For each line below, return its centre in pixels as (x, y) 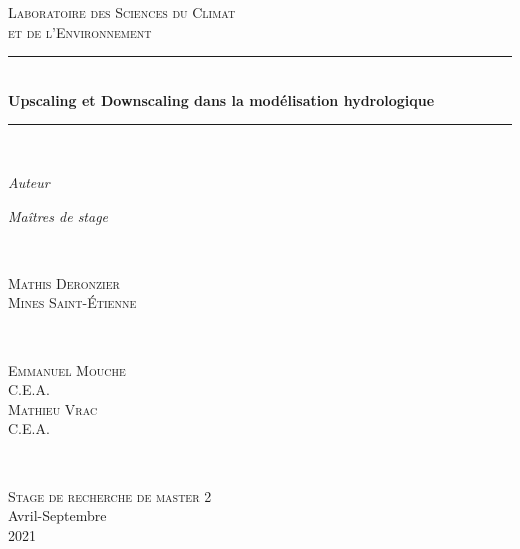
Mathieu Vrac (53, 408)
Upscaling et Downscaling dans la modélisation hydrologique (221, 99)
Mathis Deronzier (64, 282)
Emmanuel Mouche (67, 369)
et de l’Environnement (80, 31)
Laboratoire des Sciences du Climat (122, 12)
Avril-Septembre (57, 515)
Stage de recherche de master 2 (110, 495)
